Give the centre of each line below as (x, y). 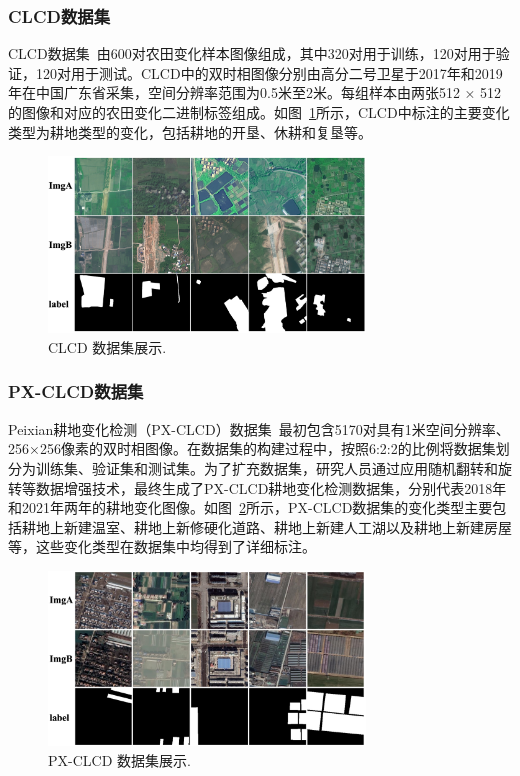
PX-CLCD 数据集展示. (119, 759)
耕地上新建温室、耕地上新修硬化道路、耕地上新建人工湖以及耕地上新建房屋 (266, 526)
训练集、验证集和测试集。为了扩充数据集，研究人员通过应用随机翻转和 (266, 467)
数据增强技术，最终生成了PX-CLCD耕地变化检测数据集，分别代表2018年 (271, 487)
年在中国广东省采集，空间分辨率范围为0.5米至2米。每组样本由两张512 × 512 (255, 92)
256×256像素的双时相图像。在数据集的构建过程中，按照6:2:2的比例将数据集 (252, 448)
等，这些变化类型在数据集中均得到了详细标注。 (162, 546)
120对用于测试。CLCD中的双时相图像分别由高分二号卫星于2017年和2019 (269, 72)
